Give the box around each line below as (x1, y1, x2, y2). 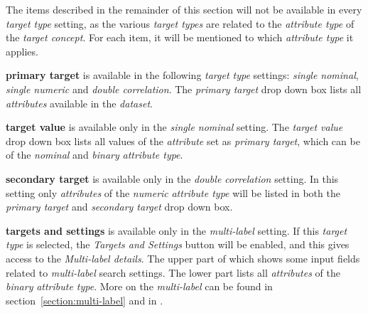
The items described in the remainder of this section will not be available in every (6, 2, 362, 16)
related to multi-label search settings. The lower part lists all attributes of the (6, 265, 340, 280)
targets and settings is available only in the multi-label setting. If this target (6, 223, 347, 238)
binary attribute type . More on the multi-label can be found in (6, 279, 273, 294)
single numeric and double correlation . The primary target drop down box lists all (6, 81, 362, 96)
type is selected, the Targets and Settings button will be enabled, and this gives (6, 237, 350, 252)
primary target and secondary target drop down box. (6, 199, 233, 214)
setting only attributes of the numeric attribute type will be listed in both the (6, 185, 340, 200)
